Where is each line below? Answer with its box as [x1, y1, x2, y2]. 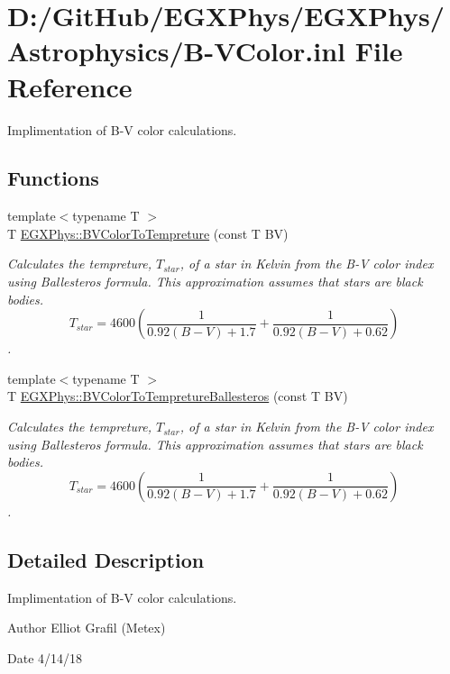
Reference [7, 68, 133, 105]
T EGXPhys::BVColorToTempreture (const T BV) [7, 223, 289, 242]
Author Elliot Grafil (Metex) [7, 618, 166, 637]
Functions [7, 164, 99, 192]
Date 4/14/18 [7, 648, 83, 667]
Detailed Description [7, 545, 205, 573]
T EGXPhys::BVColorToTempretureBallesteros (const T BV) [7, 387, 348, 405]
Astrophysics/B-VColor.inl [7, 32, 346, 69]
